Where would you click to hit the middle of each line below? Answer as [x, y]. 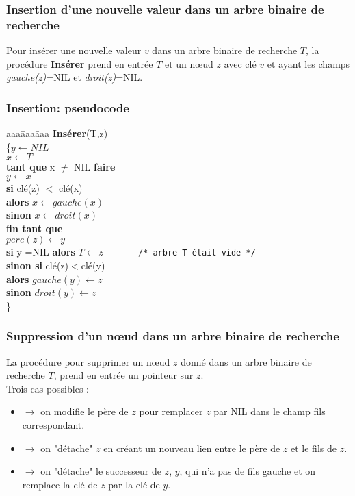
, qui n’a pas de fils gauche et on [248, 471]
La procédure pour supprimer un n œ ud [88, 361]
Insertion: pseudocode [68, 107]
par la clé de [134, 484]
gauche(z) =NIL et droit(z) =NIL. [75, 77]
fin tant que [35, 228]
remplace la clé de [60, 484]
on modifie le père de [84, 411]
